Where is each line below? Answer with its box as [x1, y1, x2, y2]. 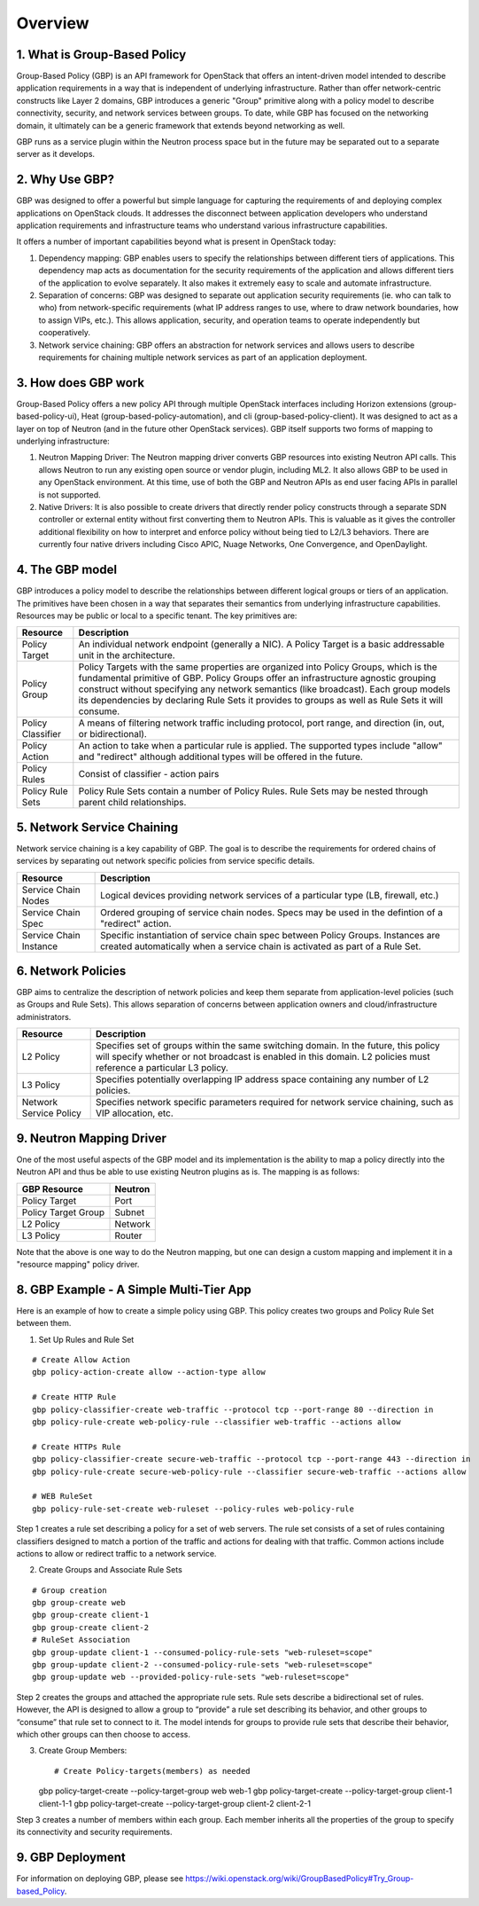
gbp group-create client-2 [32, 1622, 150, 1632]
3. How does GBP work [16, 375, 145, 390]
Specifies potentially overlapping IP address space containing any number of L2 [95, 1073, 429, 1086]
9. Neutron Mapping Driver [16, 1131, 167, 1146]
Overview [16, 13, 89, 33]
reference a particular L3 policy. [95, 1062, 229, 1074]
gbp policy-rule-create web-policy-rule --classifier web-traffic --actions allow [32, 1416, 401, 1427]
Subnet [114, 1206, 145, 1219]
